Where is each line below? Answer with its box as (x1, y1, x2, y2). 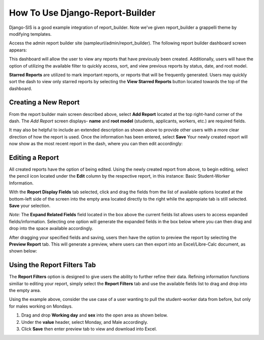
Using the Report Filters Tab (9, 261, 96, 269)
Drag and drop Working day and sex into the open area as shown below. (21, 312, 168, 318)
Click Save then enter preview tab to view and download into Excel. (21, 326, 157, 332)
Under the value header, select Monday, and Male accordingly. (21, 319, 149, 325)
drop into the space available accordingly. (9, 226, 93, 231)
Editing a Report (9, 153, 59, 161)
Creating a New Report (9, 98, 80, 107)
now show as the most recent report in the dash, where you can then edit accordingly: (9, 141, 183, 147)
